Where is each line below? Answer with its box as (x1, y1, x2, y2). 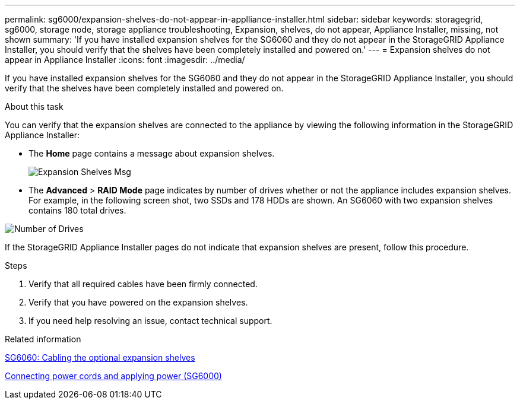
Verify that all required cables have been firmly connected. (28, 279, 258, 289)
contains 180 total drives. (28, 205, 126, 215)
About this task (5, 101, 64, 112)
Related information (5, 334, 81, 344)
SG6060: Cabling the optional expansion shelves (5, 352, 195, 362)
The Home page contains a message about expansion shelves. (28, 148, 275, 158)
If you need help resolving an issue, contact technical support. (28, 316, 272, 326)
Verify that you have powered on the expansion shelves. (28, 297, 248, 307)
